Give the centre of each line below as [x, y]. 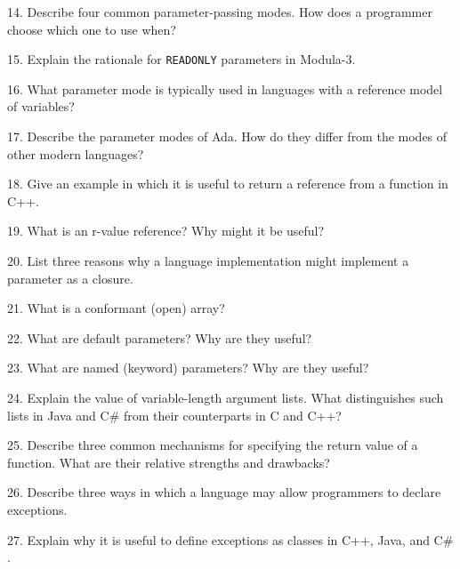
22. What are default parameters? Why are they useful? [160, 337]
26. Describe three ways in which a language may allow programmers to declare [224, 492]
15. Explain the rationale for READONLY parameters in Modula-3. [182, 59]
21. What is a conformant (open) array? [116, 308]
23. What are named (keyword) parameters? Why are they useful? [188, 368]
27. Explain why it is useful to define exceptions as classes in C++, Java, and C [225, 539]
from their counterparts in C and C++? [233, 415]
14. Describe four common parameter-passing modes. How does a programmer [220, 12]
